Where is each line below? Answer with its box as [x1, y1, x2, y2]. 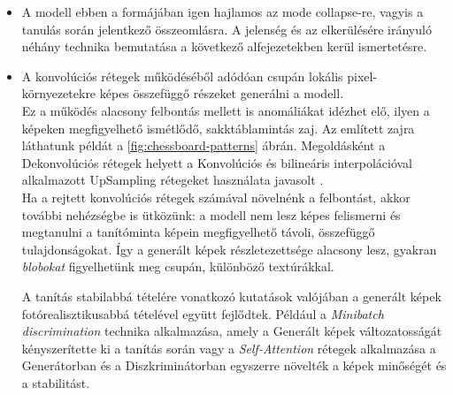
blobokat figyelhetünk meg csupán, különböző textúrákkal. [21, 257, 334, 276]
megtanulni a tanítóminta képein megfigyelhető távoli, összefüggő [21, 223, 375, 241]
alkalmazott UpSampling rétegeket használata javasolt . [21, 171, 324, 189]
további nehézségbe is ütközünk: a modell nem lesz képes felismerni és [21, 205, 401, 224]
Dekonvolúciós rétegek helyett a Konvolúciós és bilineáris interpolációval [21, 153, 413, 171]
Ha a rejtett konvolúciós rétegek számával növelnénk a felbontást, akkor [21, 187, 411, 206]
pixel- [347, 66, 378, 85]
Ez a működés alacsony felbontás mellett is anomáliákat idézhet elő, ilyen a [21, 101, 430, 119]
